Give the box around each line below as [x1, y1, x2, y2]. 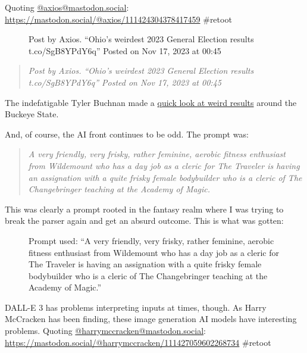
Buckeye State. [5, 108, 59, 120]
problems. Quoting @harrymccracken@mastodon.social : [5, 324, 206, 337]
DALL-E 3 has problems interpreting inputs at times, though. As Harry [5, 301, 267, 313]
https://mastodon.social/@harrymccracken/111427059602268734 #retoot [5, 336, 271, 348]
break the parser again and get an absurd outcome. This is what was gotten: [5, 214, 284, 227]
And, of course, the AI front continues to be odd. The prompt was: [5, 127, 249, 140]
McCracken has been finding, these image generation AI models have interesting [5, 313, 297, 325]
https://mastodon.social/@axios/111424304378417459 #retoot [5, 13, 232, 25]
